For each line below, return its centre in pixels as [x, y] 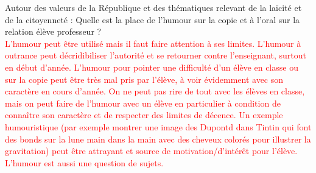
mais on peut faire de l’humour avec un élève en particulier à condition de [143, 103]
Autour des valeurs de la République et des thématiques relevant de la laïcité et [153, 7]
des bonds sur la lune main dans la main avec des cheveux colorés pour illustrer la [158, 139]
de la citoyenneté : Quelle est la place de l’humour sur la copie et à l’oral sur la [153, 19]
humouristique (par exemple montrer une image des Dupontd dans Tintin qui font [158, 126]
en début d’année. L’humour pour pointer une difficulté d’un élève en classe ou [152, 67]
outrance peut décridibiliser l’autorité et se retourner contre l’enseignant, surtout [156, 55]
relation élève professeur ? [53, 31]
